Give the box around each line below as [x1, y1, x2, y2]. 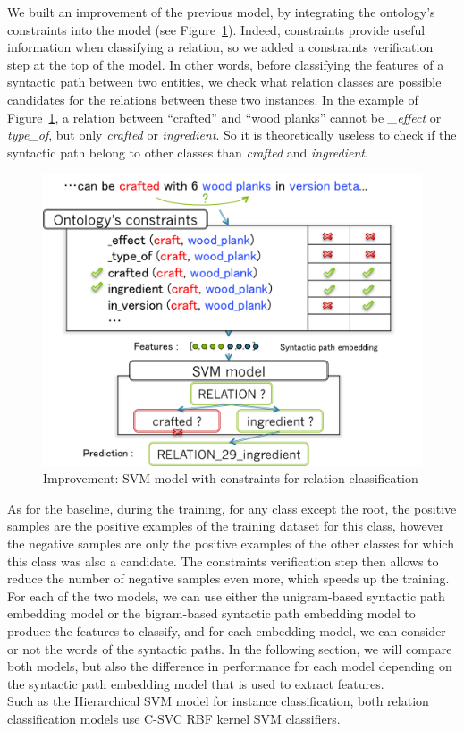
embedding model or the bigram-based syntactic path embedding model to [7, 604, 416, 623]
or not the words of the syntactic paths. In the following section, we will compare [7, 639, 452, 658]
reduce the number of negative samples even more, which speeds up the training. [7, 569, 450, 588]
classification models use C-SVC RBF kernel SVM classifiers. [7, 709, 341, 727]
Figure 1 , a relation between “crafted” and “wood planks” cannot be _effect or [7, 107, 442, 126]
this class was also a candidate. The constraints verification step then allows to [7, 551, 439, 570]
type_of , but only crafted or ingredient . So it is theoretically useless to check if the [7, 125, 457, 144]
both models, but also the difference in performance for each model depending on [7, 657, 452, 676]
